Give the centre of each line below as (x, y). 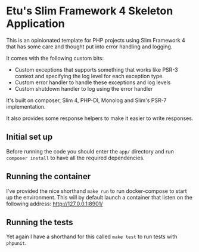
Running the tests (40, 222)
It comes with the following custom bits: (55, 58)
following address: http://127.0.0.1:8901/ (55, 204)
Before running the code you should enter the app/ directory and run (90, 151)
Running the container (49, 176)
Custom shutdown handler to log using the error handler (84, 88)
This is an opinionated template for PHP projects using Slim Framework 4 (96, 40)
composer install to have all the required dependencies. (75, 158)
